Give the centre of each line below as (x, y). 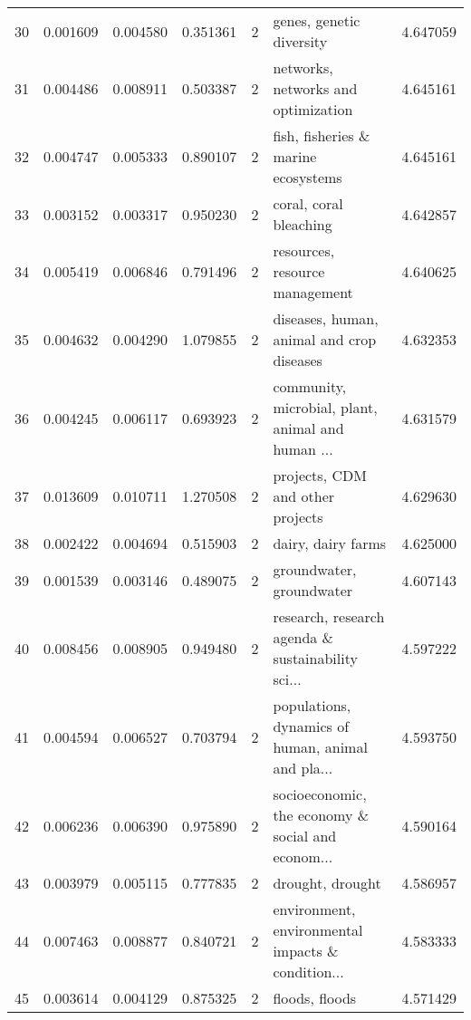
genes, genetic (317, 20)
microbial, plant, (325, 407)
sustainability (315, 658)
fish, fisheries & (322, 135)
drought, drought (327, 883)
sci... (287, 679)
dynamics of (311, 726)
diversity (300, 41)
